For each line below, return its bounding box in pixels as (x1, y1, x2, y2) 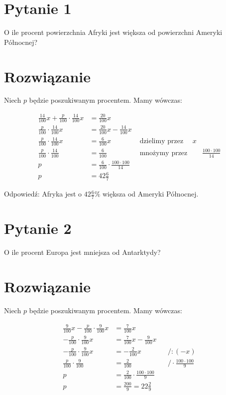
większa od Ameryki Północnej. (102, 189, 199, 199)
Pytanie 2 (4, 218, 72, 238)
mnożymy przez (139, 149, 188, 157)
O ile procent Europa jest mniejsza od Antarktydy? (4, 247, 161, 257)
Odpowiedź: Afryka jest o (4, 189, 82, 199)
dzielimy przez (139, 138, 184, 145)
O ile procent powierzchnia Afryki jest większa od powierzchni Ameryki (4, 27, 223, 37)
